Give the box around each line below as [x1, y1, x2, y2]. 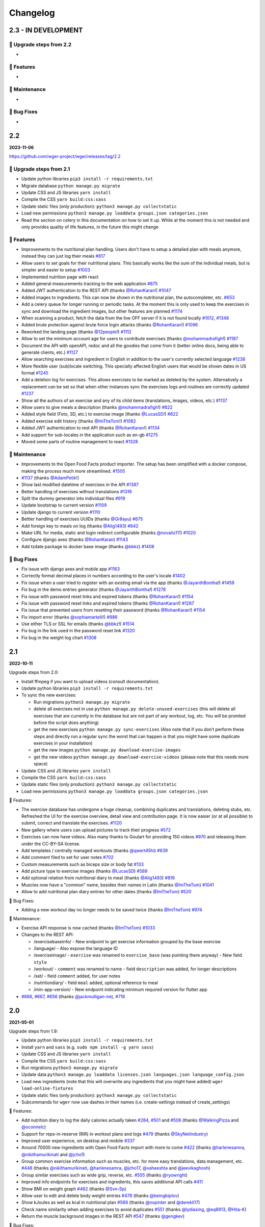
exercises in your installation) [33, 740, 93, 746]
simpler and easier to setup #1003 [21, 267, 90, 273]
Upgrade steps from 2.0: [9, 669, 59, 675]
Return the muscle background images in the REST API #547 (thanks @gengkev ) [21, 1213, 185, 1219]
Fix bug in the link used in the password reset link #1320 [21, 628, 135, 634]
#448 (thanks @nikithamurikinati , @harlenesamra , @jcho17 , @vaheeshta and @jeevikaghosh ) [21, 1165, 211, 1171]
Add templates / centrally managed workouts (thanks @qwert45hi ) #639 [21, 847, 168, 854]
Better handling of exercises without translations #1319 [21, 488, 132, 494]
